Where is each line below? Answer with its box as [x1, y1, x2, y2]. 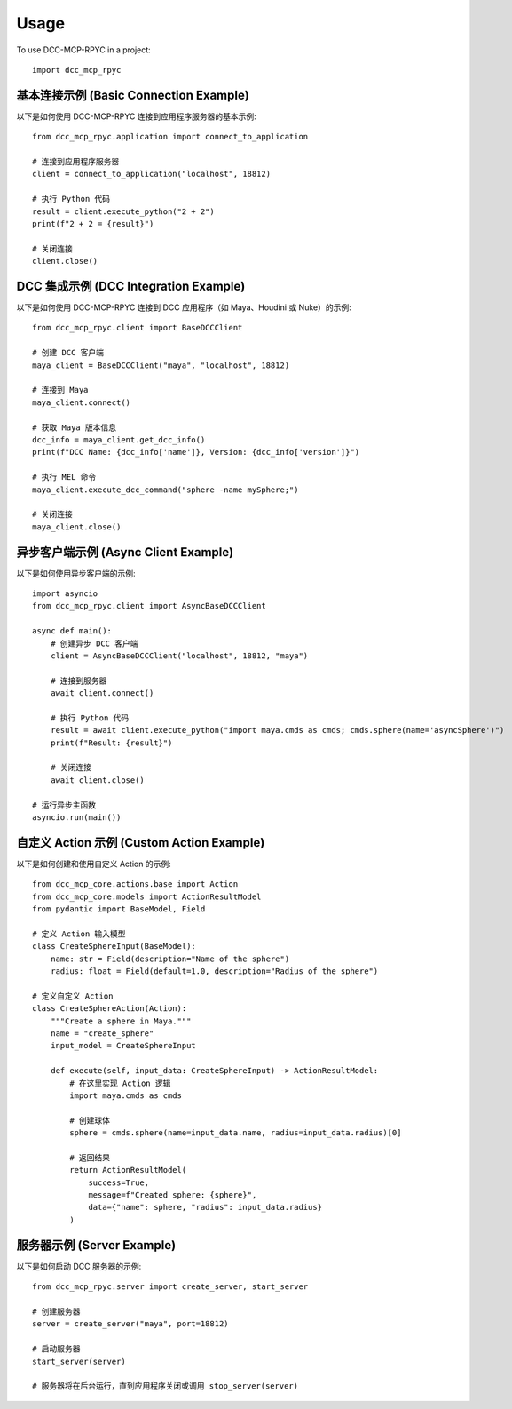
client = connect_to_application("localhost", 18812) [32, 169, 271, 179]
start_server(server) [32, 1356, 126, 1366]
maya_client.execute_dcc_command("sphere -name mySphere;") [32, 484, 299, 495]
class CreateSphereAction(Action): [32, 1004, 187, 1014]
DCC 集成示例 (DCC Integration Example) [16, 278, 246, 293]
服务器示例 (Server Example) [16, 1238, 177, 1253]
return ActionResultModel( [69, 1165, 187, 1175]
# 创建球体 [69, 1115, 111, 1126]
